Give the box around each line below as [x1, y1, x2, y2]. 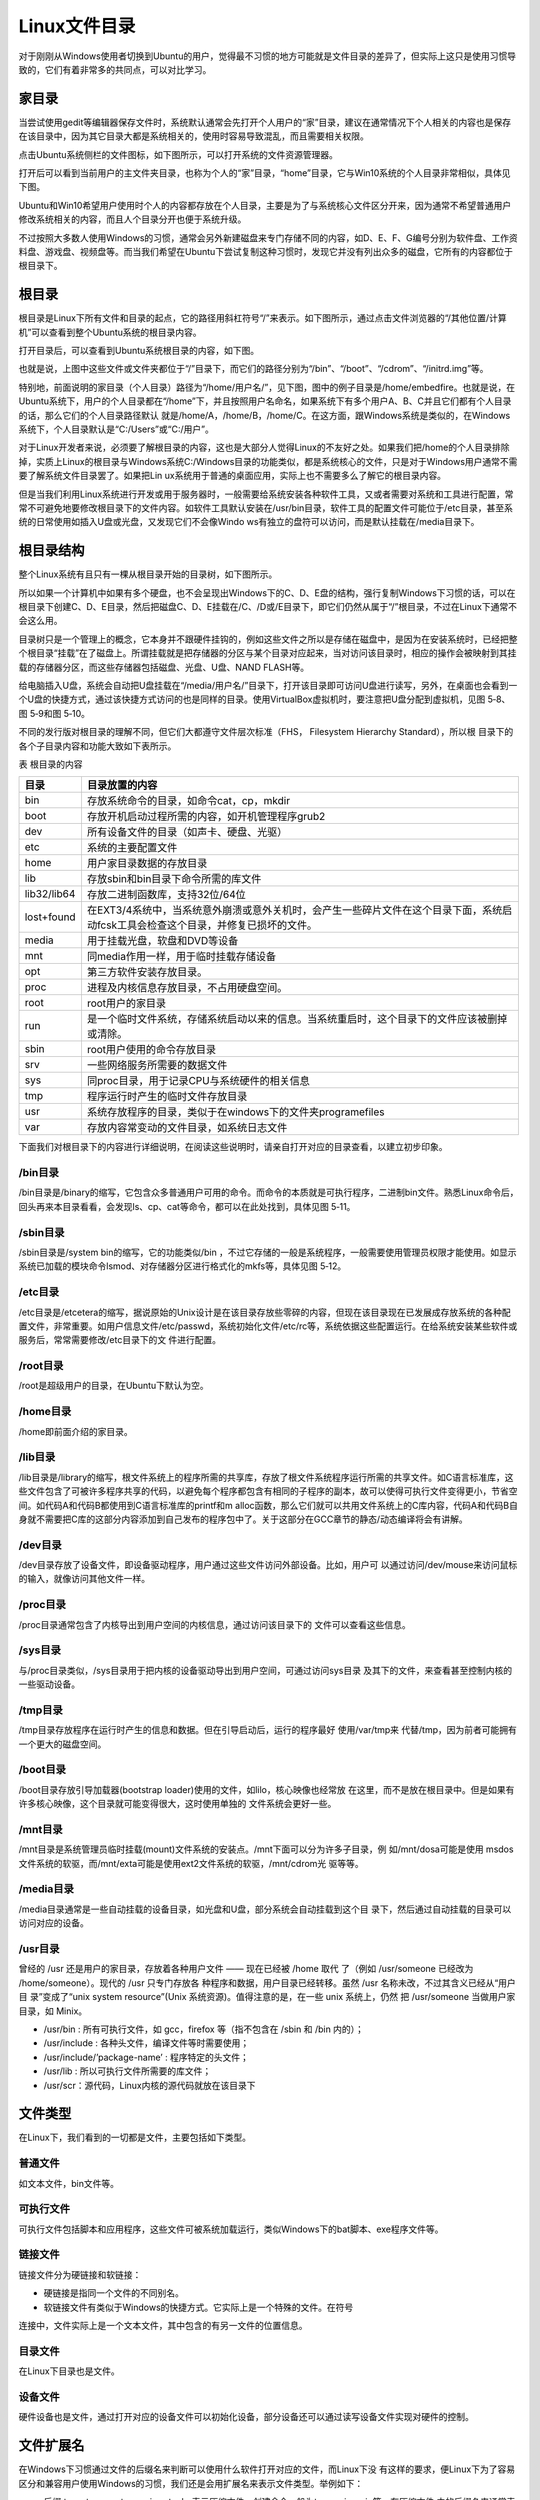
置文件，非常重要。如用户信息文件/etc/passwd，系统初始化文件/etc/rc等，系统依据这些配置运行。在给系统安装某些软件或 [18, 1320, 518, 1332]
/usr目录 [18, 1942, 60, 1955]
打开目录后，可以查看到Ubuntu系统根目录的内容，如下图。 [18, 345, 260, 357]
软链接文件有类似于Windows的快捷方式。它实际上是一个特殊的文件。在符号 [43, 2301, 354, 2313]
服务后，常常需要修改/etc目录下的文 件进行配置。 [18, 1334, 222, 1346]
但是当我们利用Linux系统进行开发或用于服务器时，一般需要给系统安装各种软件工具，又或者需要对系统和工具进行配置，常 [18, 488, 514, 500]
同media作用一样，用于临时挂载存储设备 [86, 950, 277, 964]
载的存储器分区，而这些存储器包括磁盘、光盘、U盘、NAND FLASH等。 [18, 661, 310, 673]
